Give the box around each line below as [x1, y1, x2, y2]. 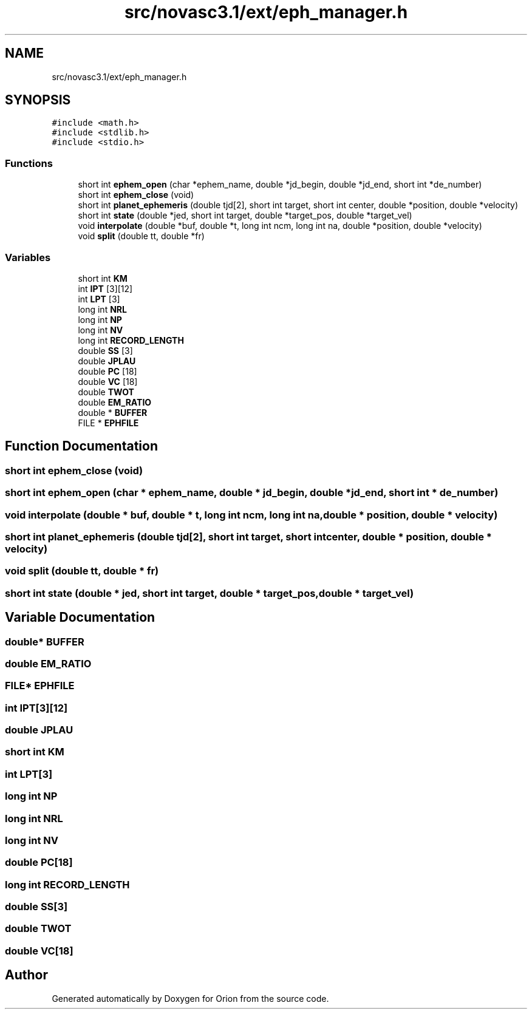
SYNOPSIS [5, 92, 71, 108]
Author [5, 967, 48, 983]
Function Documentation [5, 438, 158, 454]
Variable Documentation [5, 610, 155, 625]
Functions [5, 157, 53, 169]
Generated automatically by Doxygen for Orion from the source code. [52, 993, 329, 1004]
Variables [5, 251, 51, 264]
